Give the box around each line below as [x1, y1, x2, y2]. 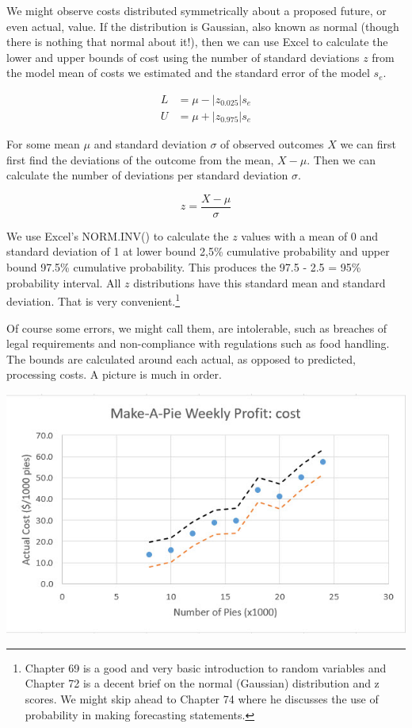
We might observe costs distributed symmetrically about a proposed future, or [6, 2, 387, 18]
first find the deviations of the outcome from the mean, [6, 151, 274, 168]
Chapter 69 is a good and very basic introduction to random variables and [25, 659, 387, 676]
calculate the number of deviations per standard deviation [6, 167, 288, 183]
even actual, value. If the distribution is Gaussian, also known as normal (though [6, 17, 399, 34]
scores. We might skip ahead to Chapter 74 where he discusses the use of [25, 691, 379, 707]
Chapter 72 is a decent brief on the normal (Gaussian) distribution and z [25, 675, 380, 691]
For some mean [6, 136, 80, 152]
